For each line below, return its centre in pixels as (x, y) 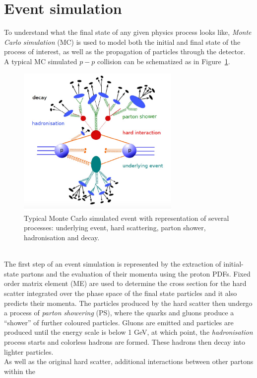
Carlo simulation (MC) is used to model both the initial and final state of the (122, 42)
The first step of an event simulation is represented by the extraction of (113, 264)
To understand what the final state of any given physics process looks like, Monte (128, 32)
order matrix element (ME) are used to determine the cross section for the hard (125, 283)
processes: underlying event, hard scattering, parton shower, (115, 228)
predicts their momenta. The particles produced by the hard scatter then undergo (128, 303)
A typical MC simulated (41, 61)
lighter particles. (29, 351)
